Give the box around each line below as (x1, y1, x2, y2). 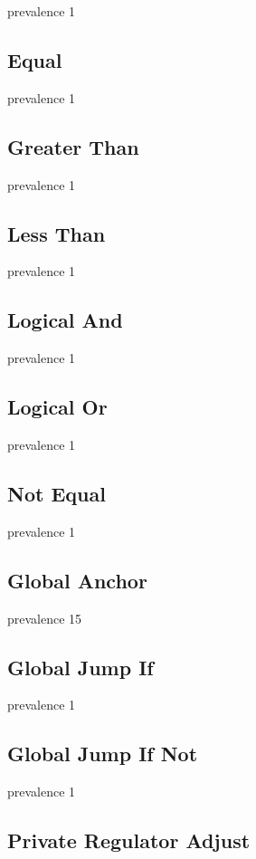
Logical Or (7, 393, 108, 421)
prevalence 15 (7, 608, 82, 627)
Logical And (7, 306, 123, 334)
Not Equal (7, 479, 106, 507)
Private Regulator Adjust (7, 826, 251, 854)
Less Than (7, 219, 106, 247)
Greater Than (7, 132, 139, 160)
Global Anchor (7, 566, 147, 594)
